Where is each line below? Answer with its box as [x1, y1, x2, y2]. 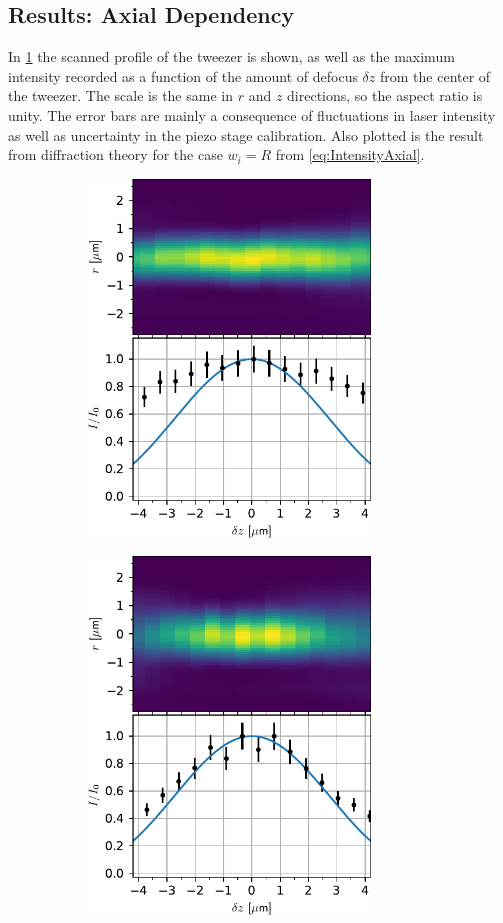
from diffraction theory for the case [8, 144, 223, 165]
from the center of [379, 65, 491, 86]
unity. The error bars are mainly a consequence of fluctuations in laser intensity [8, 104, 496, 125]
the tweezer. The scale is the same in [8, 85, 233, 106]
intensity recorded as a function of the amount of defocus [8, 65, 358, 86]
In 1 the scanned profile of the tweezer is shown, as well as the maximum [8, 46, 455, 67]
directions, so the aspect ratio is [287, 85, 483, 106]
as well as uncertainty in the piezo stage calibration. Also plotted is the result [8, 124, 484, 145]
